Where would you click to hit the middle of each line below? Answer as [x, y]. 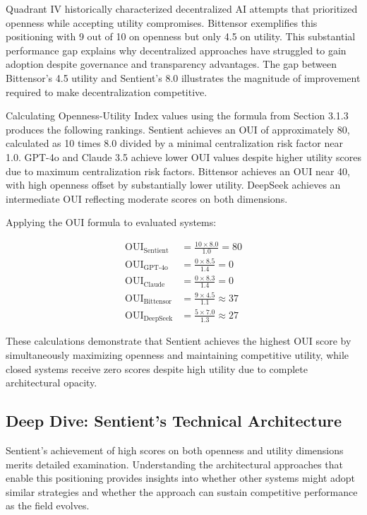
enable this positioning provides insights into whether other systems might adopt [181, 478]
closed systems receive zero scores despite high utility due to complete [157, 368]
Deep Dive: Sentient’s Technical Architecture [174, 421]
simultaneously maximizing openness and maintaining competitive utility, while [178, 355]
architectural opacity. [52, 383]
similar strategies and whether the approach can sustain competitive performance [182, 491]
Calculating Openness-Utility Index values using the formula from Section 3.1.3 [177, 116]
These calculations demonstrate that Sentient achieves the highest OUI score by [179, 341]
